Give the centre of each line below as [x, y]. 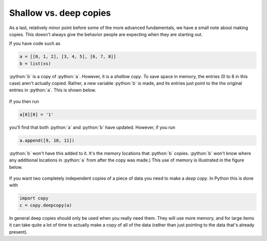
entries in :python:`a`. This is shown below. [53, 90]
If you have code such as [35, 43]
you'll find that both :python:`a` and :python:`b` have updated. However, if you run [92, 127]
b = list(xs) [35, 63]
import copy [34, 198]
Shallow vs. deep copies [60, 13]
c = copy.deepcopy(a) [46, 205]
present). [19, 232]
